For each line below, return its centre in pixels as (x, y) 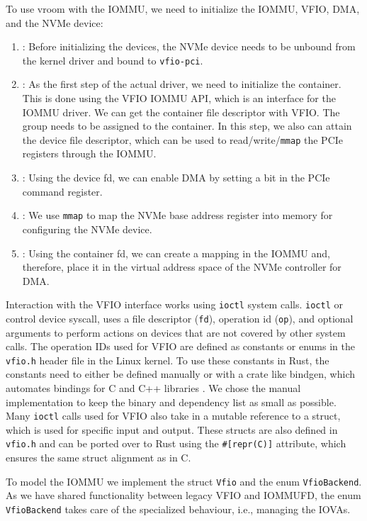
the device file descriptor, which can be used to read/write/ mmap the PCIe (183, 139)
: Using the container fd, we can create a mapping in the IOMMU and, (176, 253)
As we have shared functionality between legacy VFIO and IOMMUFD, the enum (183, 495)
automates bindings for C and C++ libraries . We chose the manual (153, 388)
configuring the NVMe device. (87, 229)
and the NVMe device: (55, 22)
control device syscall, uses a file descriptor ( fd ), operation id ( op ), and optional (180, 318)
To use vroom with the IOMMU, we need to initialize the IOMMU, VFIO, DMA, (183, 9)
